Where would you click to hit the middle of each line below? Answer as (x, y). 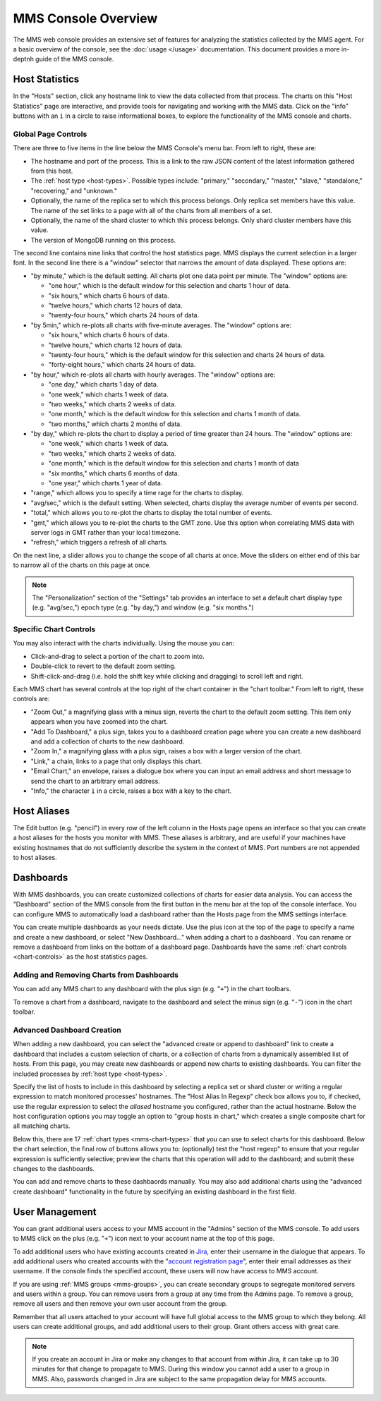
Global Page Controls (50, 134)
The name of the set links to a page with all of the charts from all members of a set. (152, 210)
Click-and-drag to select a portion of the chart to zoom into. (117, 656)
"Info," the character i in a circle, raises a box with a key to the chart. (131, 791)
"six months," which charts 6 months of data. (114, 473)
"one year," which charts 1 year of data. (105, 483)
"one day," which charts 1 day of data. (103, 384)
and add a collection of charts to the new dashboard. (108, 741)
